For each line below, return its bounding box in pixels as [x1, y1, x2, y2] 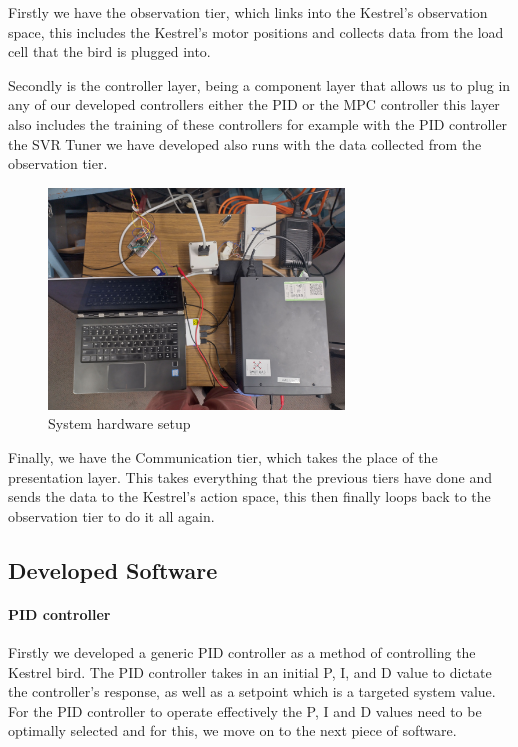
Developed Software [8, 554, 218, 585]
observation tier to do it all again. [8, 505, 215, 526]
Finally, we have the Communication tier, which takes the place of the [8, 446, 438, 467]
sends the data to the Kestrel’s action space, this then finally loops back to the [8, 486, 491, 507]
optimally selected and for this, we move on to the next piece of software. [8, 720, 457, 741]
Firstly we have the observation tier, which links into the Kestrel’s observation [8, 2, 488, 22]
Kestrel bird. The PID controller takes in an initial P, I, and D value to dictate [8, 661, 492, 682]
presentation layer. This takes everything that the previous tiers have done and [8, 466, 492, 487]
